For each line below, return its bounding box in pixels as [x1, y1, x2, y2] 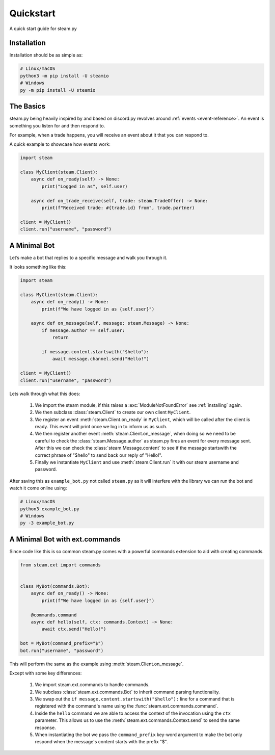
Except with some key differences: [9, 670, 82, 676]
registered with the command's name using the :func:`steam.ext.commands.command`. [35, 703, 219, 709]
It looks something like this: [9, 264, 67, 270]
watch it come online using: [9, 485, 67, 491]
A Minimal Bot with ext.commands [9, 535, 121, 543]
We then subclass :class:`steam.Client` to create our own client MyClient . [35, 409, 191, 415]
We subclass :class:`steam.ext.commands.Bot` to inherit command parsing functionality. [35, 689, 220, 695]
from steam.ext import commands [20, 562, 101, 568]
